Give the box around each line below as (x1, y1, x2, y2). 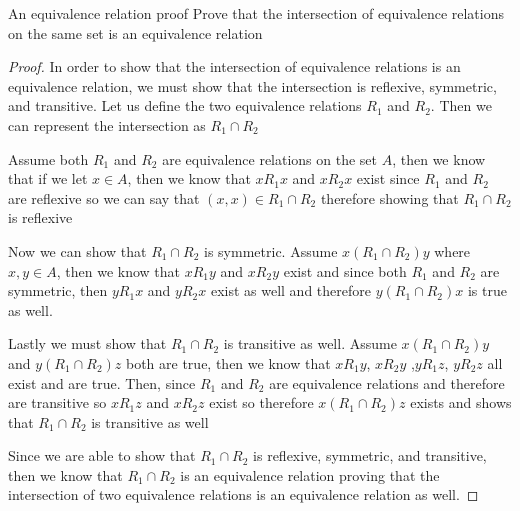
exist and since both (283, 260, 407, 281)
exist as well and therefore (210, 280, 371, 301)
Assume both (8, 148, 89, 169)
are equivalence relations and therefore (269, 372, 505, 393)
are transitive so (8, 392, 107, 413)
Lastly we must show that (8, 333, 167, 354)
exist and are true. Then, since (8, 372, 196, 393)
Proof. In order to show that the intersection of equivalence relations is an (8, 56, 461, 77)
